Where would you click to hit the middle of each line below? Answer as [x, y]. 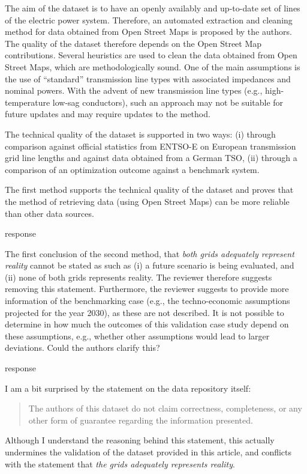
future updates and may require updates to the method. [108, 114]
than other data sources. [49, 213]
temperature [28, 102]
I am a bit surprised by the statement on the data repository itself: [128, 388]
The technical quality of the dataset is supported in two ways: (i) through [140, 134]
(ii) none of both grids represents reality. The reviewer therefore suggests [139, 277]
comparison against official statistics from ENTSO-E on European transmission [151, 146]
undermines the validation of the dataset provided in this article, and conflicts [148, 452]
